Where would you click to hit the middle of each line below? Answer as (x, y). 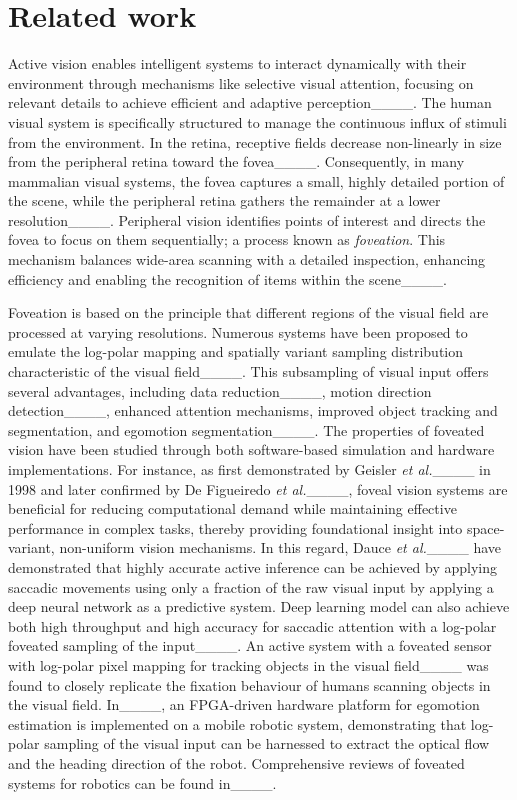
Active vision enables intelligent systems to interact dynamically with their (237, 63)
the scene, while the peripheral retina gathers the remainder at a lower (224, 200)
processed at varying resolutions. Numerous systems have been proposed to (238, 331)
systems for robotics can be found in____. (142, 782)
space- (485, 527)
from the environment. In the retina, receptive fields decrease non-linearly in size (255, 141)
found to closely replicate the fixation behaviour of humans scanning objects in (249, 684)
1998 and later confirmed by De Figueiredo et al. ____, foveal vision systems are (258, 488)
